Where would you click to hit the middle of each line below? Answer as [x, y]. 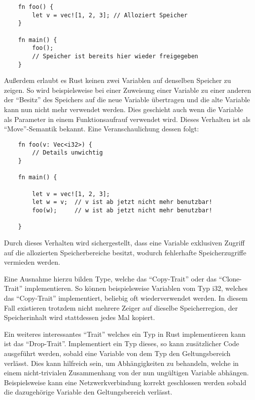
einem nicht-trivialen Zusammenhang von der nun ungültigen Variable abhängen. [127, 373]
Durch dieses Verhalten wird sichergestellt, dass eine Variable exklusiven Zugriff [124, 243]
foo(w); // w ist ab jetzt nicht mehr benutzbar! [122, 211]
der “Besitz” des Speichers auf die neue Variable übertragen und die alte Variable [127, 100]
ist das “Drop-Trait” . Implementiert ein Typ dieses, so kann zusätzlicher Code [122, 343]
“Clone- [230, 278]
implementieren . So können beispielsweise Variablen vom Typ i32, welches [136, 288]
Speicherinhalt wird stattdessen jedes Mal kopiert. [80, 317]
